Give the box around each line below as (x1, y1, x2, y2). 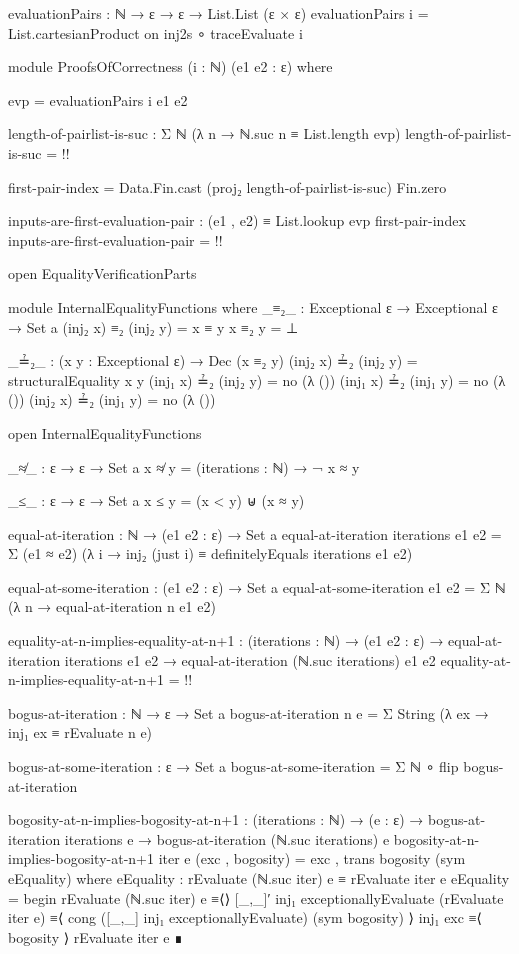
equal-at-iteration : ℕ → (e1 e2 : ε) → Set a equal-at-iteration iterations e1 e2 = (8, 523, 502, 544)
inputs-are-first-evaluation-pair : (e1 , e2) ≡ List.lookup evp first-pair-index (8, 210, 466, 231)
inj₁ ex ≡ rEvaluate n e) (8, 722, 153, 743)
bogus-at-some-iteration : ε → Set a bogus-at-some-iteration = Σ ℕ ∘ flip (8, 756, 459, 777)
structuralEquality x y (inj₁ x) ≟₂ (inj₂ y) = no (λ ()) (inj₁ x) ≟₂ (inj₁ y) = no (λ (8, 369, 506, 390)
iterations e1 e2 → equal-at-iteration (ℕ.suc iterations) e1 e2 (64, 649, 436, 670)
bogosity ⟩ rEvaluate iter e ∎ (8, 926, 183, 947)
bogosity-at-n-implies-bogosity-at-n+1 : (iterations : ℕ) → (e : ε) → (8, 809, 424, 830)
